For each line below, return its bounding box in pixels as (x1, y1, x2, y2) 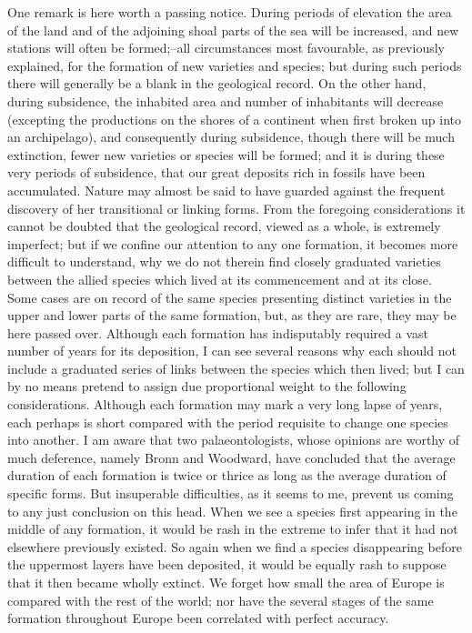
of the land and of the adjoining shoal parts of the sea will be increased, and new (7, 20, 459, 39)
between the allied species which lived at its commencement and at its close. (7, 269, 432, 288)
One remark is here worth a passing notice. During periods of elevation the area (7, 3, 452, 21)
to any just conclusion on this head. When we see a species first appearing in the (7, 501, 457, 520)
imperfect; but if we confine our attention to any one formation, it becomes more (7, 234, 458, 253)
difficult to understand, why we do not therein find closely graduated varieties (7, 252, 441, 271)
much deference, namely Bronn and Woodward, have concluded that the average (7, 447, 456, 467)
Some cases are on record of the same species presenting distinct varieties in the (7, 287, 452, 306)
